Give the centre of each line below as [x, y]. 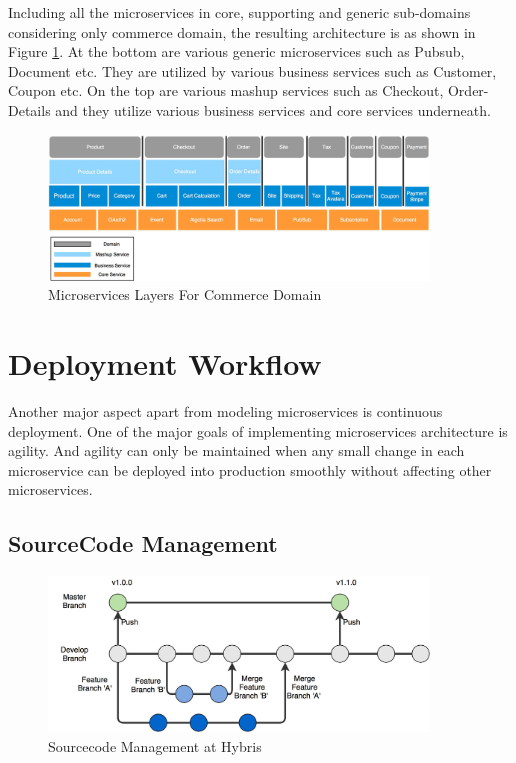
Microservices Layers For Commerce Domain [185, 294]
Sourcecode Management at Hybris [155, 745]
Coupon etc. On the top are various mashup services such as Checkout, [226, 90]
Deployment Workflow [165, 363]
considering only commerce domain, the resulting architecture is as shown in [242, 31]
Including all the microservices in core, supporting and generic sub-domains [239, 12]
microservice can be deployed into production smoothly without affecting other [250, 469]
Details [29, 109]
